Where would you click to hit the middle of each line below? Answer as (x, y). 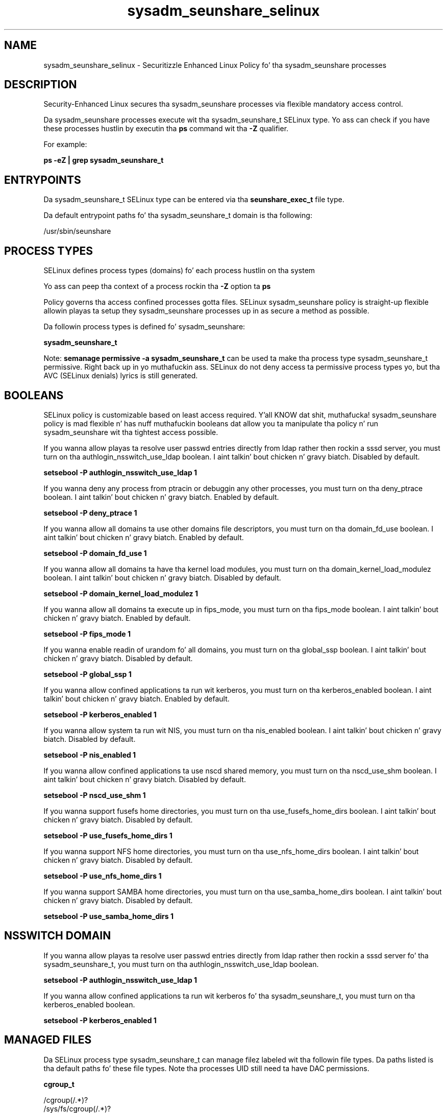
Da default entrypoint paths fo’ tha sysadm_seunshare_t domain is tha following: (178, 215)
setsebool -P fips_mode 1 (87, 634)
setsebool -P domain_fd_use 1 (95, 553)
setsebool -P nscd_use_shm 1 (95, 795)
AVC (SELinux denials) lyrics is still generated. (121, 376)
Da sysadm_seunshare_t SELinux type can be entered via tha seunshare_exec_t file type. (194, 200)
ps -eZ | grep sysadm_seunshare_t (104, 160)
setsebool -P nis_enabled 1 (90, 755)
